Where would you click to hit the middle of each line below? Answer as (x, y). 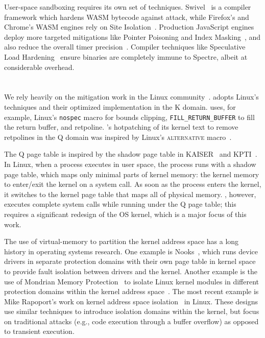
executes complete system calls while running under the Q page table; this (120, 204)
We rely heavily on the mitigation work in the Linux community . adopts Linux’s (131, 97)
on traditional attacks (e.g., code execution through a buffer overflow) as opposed (131, 321)
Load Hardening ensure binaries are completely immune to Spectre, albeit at (126, 56)
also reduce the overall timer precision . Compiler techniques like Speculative (125, 47)
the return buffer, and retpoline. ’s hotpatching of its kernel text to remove (121, 127)
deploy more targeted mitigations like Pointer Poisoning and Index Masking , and (132, 37)
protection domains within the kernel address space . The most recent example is (131, 291)
